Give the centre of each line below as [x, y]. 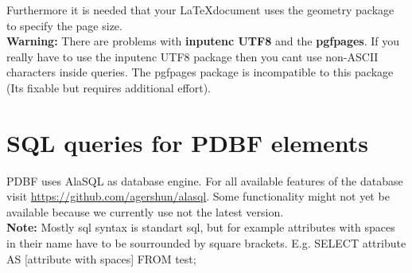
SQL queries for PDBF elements [188, 142]
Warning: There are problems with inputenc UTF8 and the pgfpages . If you [203, 41]
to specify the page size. [64, 25]
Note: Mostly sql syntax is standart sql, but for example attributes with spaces [201, 227]
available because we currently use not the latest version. [145, 211]
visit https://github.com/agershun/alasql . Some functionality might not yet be [198, 196]
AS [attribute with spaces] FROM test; [101, 258]
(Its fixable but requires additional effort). [109, 87]
